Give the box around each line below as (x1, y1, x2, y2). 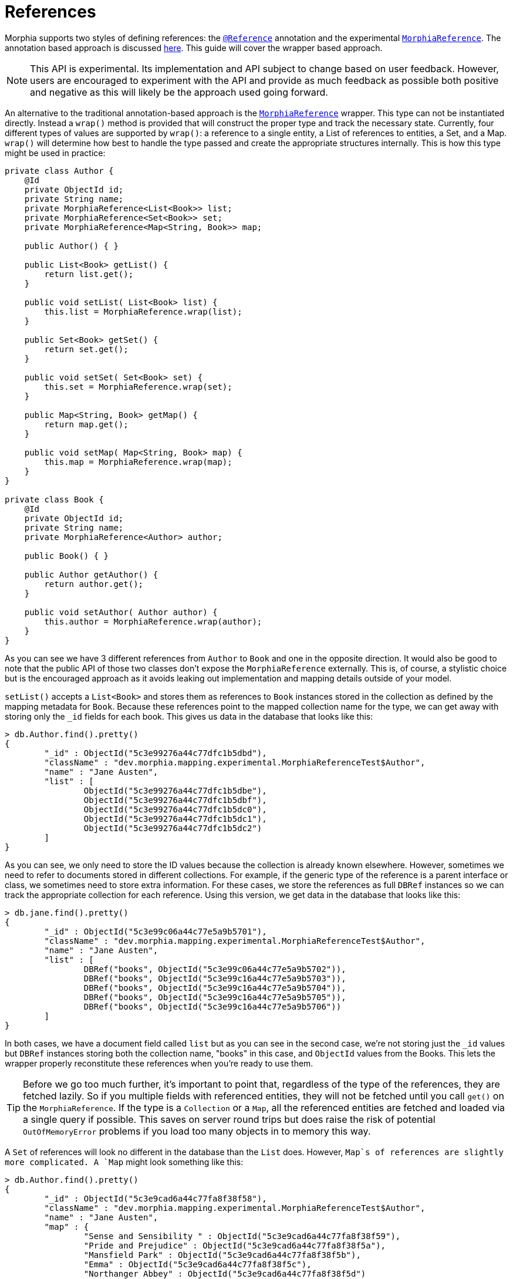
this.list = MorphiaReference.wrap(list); (44, 306, 242, 316)
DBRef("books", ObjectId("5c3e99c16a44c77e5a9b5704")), (83, 983, 346, 993)
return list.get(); (44, 269, 134, 279)
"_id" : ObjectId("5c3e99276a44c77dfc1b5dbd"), (44, 748, 267, 758)
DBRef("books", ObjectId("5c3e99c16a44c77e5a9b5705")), (83, 992, 346, 1002)
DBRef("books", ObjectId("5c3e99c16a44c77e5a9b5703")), (83, 973, 346, 983)
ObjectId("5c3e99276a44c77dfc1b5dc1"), (83, 814, 267, 824)
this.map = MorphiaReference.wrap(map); (44, 457, 232, 467)
